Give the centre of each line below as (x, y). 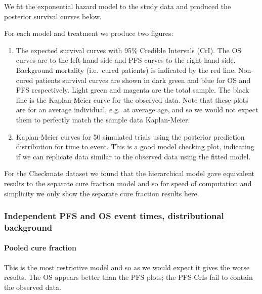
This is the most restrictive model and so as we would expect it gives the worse (127, 267)
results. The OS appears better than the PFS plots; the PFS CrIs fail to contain (128, 277)
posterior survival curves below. (53, 16)
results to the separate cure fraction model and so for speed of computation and (128, 183)
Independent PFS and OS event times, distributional (114, 216)
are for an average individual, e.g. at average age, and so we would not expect (137, 110)
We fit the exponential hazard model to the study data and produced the (118, 6)
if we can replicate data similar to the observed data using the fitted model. (133, 156)
